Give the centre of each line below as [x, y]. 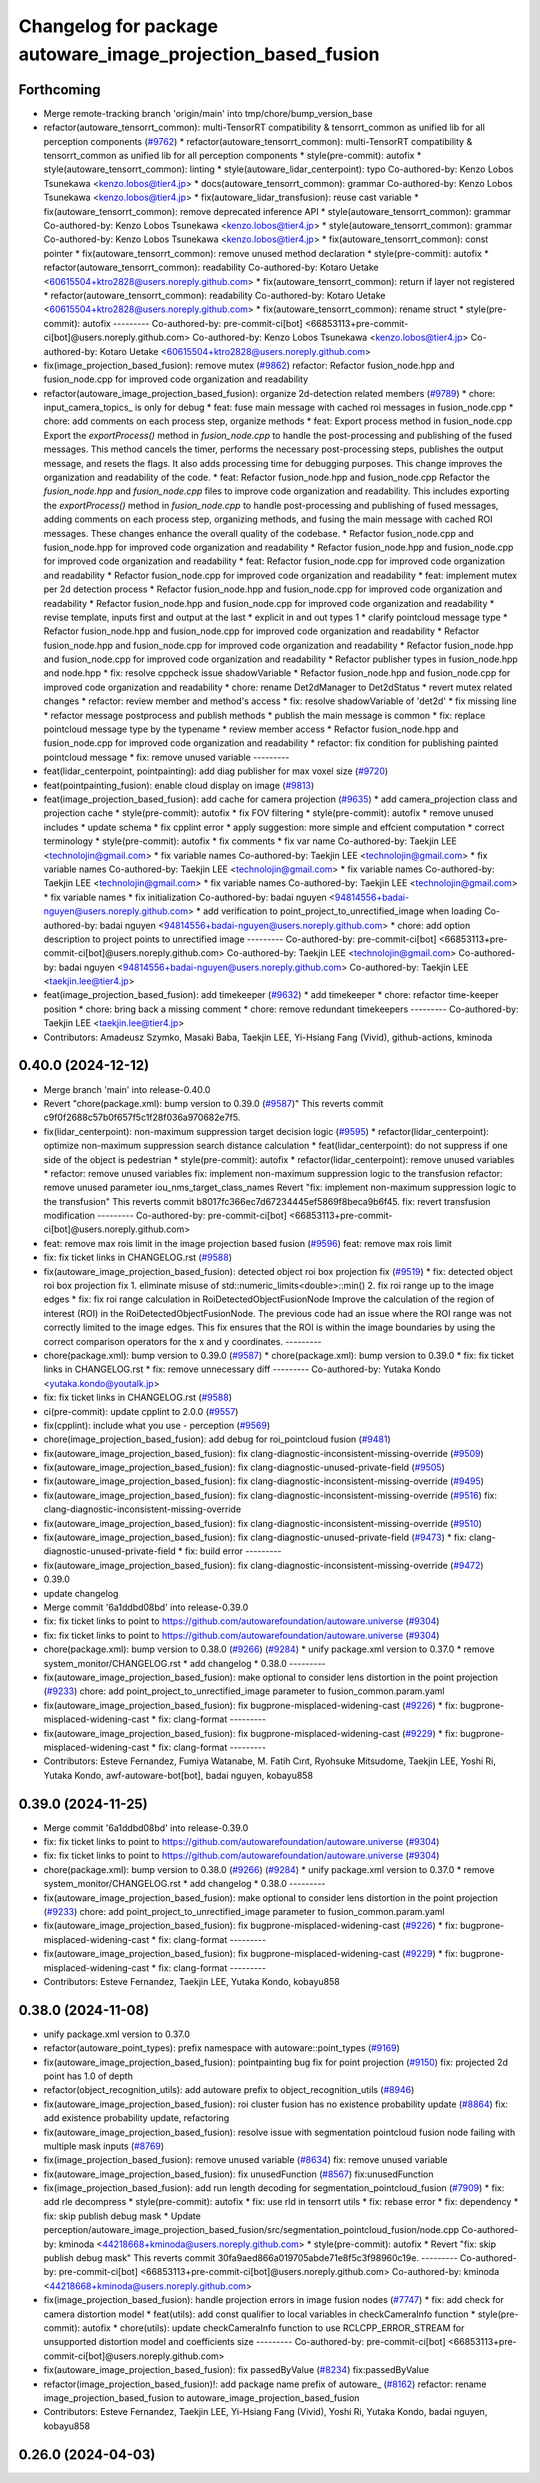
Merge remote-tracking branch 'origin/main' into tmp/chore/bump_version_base [208, 113]
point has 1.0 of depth [88, 2076]
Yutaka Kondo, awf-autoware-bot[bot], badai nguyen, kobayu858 [178, 1775]
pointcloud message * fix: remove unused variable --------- [166, 757]
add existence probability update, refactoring [136, 2118]
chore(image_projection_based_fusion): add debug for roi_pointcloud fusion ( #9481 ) [217, 1439]
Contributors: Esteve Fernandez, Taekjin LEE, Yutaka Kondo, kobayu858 [191, 1981]
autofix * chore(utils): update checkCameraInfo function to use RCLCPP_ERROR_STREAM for [273, 2328]
